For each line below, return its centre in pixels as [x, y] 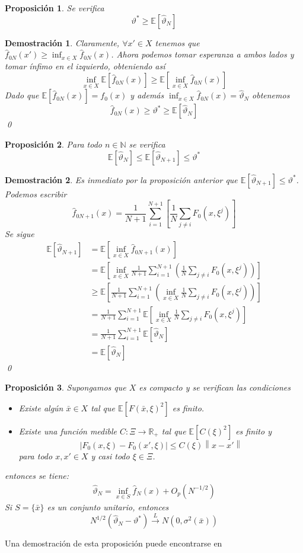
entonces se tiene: [37, 476]
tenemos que [177, 42]
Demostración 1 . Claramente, [62, 42]
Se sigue [20, 233]
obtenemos [271, 95]
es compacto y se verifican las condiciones [215, 387]
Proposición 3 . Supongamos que [66, 387]
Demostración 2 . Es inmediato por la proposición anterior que [121, 179]
